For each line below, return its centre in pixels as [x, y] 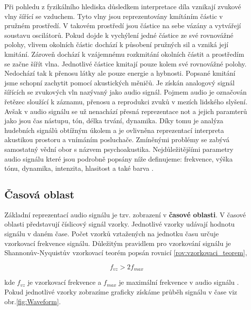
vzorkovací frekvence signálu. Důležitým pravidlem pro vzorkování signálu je [118, 243]
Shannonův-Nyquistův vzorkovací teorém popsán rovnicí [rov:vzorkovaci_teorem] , [126, 253]
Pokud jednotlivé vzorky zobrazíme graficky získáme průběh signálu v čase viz [121, 291]
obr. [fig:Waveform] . [33, 301]
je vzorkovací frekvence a [64, 282]
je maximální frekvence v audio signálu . [179, 282]
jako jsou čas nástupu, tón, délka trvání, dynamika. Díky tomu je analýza [114, 121]
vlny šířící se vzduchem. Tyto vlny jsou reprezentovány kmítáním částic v [114, 16]
